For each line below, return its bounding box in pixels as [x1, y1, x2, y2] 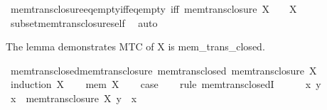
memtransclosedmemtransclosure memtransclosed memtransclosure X [10, 62, 317, 77]
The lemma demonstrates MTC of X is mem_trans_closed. [6, 39, 265, 54]
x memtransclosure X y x [10, 90, 137, 105]
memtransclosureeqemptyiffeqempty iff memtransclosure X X [10, 1, 297, 16]
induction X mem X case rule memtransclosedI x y [10, 77, 321, 92]
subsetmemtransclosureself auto [10, 15, 158, 30]
